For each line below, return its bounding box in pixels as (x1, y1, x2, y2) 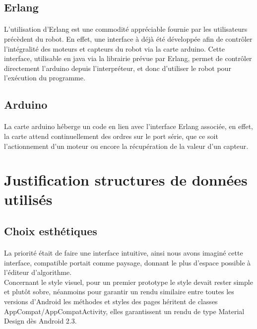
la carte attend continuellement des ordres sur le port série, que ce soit (4, 131, 218, 141)
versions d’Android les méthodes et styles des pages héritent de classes (4, 296, 218, 306)
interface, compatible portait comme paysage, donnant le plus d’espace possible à (4, 257, 251, 267)
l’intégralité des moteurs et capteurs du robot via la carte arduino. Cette (4, 43, 225, 54)
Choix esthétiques (4, 223, 97, 239)
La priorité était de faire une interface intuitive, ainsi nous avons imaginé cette (4, 248, 243, 258)
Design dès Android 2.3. (4, 316, 77, 326)
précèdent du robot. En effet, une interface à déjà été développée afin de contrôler (4, 33, 253, 44)
